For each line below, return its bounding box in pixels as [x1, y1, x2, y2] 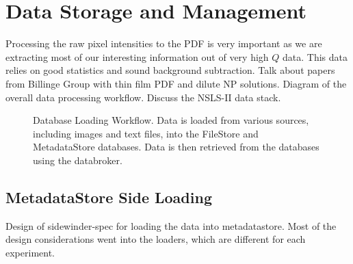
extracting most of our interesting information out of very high [5, 49, 269, 64]
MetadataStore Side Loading [5, 186, 212, 207]
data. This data [283, 49, 348, 64]
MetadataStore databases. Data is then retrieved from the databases [33, 140, 319, 154]
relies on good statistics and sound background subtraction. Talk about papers [5, 63, 335, 77]
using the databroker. [33, 153, 122, 167]
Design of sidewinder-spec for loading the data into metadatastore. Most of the [5, 218, 337, 233]
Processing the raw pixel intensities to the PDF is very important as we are [5, 36, 322, 51]
